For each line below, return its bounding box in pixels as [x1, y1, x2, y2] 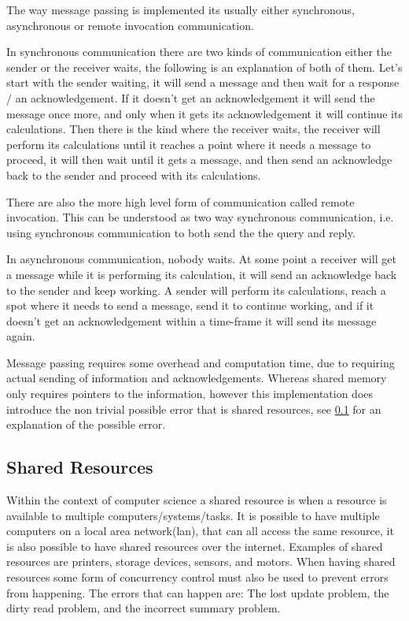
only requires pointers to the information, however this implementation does [6, 385, 374, 402]
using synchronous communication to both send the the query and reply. [6, 224, 356, 240]
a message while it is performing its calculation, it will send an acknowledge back [6, 266, 397, 282]
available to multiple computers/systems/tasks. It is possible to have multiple [6, 507, 380, 523]
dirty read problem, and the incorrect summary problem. [6, 600, 281, 616]
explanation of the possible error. [6, 416, 166, 433]
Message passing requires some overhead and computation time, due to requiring [6, 354, 395, 370]
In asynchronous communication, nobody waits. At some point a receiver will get [6, 251, 396, 267]
